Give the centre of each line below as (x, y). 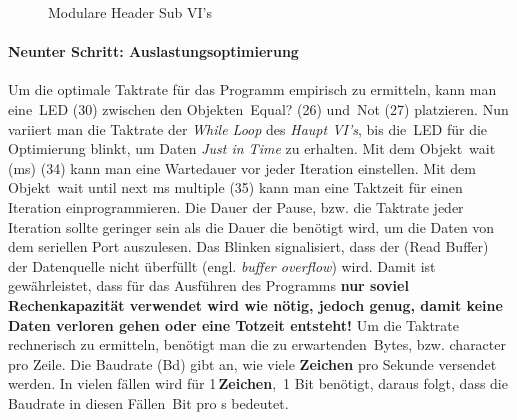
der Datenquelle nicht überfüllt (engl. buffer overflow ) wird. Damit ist (222, 265)
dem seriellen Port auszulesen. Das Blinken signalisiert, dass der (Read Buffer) (248, 246)
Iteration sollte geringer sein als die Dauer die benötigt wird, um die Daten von (251, 226)
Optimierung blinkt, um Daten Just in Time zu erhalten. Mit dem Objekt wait (252, 148)
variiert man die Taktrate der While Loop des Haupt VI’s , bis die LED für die (248, 128)
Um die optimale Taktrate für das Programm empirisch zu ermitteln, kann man (252, 89)
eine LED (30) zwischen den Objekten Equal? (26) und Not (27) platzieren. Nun (258, 108)
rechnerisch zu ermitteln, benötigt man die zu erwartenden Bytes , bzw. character (257, 344)
